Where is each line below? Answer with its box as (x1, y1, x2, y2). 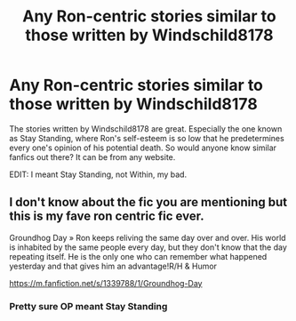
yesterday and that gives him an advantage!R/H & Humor (9, 261, 218, 271)
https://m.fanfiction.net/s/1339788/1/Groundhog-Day (9, 277, 203, 288)
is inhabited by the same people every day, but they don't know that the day (9, 242, 287, 253)
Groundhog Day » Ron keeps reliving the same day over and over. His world (9, 232, 286, 243)
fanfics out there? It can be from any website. (9, 151, 176, 162)
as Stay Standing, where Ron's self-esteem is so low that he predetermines (9, 132, 284, 143)
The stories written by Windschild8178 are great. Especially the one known (9, 123, 283, 134)
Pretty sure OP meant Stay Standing (9, 300, 168, 312)
